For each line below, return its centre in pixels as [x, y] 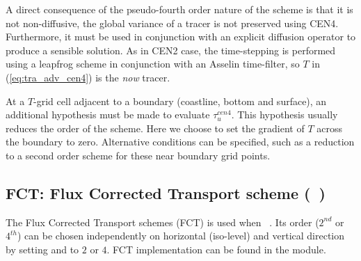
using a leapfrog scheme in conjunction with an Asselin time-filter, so [153, 64]
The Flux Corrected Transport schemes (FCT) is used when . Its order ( [162, 222]
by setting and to [42, 249]
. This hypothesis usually [284, 114]
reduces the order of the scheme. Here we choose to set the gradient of [155, 128]
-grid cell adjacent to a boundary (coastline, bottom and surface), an [180, 101]
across [329, 128]
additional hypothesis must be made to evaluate [108, 114]
